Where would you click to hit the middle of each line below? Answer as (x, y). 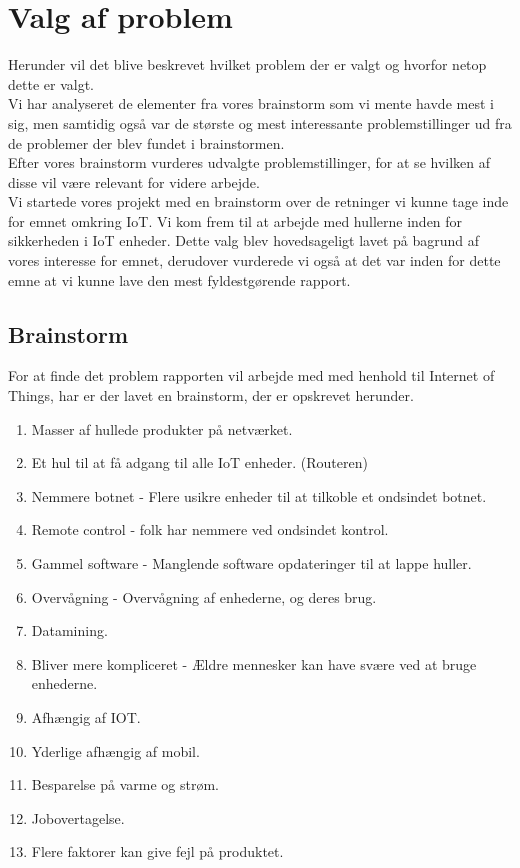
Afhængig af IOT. (86, 716)
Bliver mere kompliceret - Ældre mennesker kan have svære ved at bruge (254, 663)
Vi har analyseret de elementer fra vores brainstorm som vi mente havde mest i (251, 103)
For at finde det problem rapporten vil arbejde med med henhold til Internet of (251, 375)
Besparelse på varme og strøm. (125, 784)
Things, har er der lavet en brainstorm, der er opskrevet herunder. (211, 395)
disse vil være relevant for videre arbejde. (134, 181)
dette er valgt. (51, 83)
